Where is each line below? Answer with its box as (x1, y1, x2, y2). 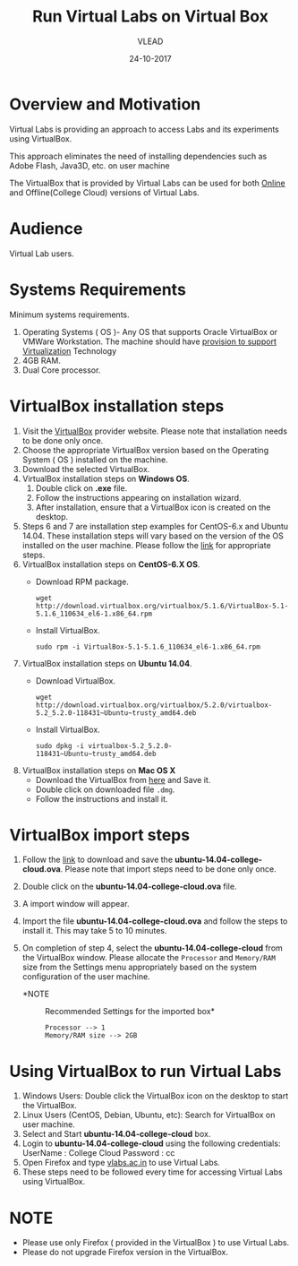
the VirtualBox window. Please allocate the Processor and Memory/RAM (21, 952, 276, 963)
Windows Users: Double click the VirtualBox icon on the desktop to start (21, 1090, 289, 1101)
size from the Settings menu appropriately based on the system (21, 961, 258, 973)
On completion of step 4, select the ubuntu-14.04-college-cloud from (21, 943, 284, 953)
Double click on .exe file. (35, 482, 128, 494)
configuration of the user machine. (21, 971, 150, 982)
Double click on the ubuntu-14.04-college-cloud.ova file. (21, 881, 237, 892)
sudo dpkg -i (35, 741, 85, 750)
